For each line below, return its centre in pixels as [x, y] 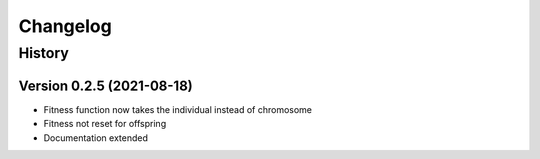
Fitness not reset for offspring [105, 124]
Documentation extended [96, 137]
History [43, 53]
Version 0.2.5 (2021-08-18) [106, 85]
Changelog [65, 26]
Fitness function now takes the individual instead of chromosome [178, 109]
